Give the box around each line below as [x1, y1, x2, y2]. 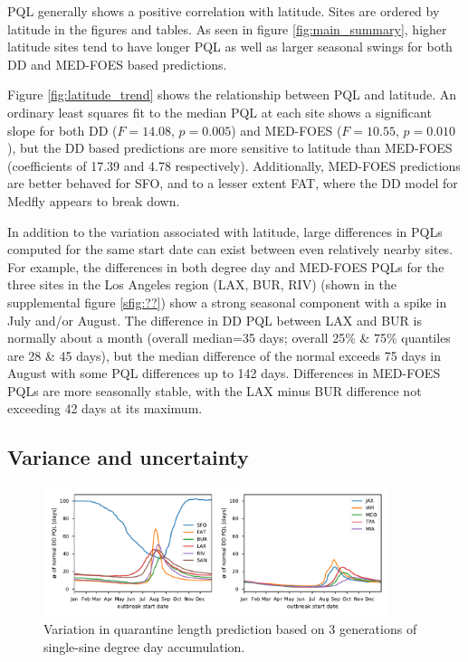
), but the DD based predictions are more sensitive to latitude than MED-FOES [7, 138, 453, 157]
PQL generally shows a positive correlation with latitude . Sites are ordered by [7, 2, 440, 20]
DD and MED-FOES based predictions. [7, 54, 227, 73]
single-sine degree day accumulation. [43, 637, 245, 656]
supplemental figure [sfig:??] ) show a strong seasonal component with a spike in [7, 292, 447, 311]
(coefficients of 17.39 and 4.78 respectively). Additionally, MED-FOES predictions [7, 156, 461, 175]
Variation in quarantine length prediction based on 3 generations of [43, 619, 417, 638]
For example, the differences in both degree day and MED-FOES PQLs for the [7, 257, 444, 276]
